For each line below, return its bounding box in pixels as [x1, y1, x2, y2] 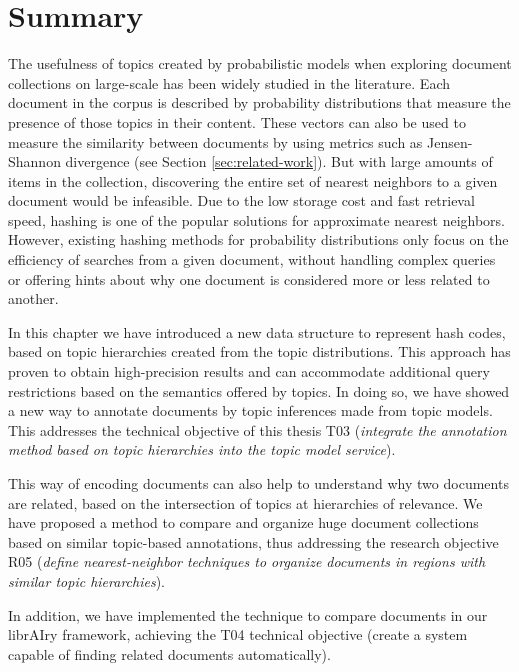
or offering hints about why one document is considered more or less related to [8, 268, 490, 289]
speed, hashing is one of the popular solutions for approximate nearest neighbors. [8, 209, 505, 230]
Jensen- [427, 131, 473, 152]
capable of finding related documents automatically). [8, 643, 331, 664]
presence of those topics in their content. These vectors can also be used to [8, 111, 466, 132]
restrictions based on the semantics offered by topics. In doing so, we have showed [8, 380, 510, 401]
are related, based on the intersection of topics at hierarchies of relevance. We [8, 492, 483, 513]
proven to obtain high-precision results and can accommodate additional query [8, 361, 490, 382]
